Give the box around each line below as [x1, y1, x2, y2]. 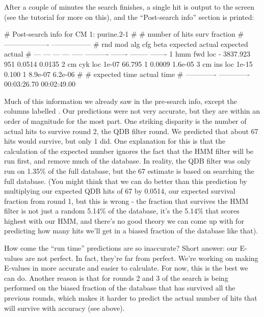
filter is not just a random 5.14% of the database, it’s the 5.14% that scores [4, 205, 240, 216]
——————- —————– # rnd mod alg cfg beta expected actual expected [4, 38, 248, 49]
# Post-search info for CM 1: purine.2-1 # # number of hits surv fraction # [4, 29, 244, 39]
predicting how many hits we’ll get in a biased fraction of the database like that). [4, 225, 258, 236]
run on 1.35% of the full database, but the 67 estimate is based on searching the [4, 165, 254, 176]
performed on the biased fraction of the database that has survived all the [4, 282, 235, 293]
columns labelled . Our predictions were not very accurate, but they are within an [4, 105, 260, 116]
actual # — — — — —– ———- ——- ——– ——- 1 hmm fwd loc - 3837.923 [4, 48, 250, 59]
